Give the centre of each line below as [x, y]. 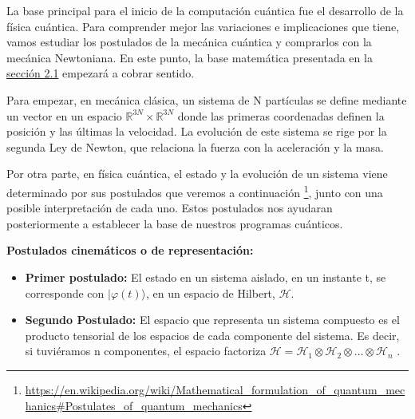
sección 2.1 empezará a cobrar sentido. [101, 73]
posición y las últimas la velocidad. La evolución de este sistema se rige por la [197, 131]
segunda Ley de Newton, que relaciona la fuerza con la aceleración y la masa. [195, 146]
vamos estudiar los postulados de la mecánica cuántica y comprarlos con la [189, 42]
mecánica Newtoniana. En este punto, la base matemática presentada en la [190, 57]
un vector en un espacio [64, 115]
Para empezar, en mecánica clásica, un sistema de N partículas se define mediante [207, 99]
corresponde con [65, 293]
